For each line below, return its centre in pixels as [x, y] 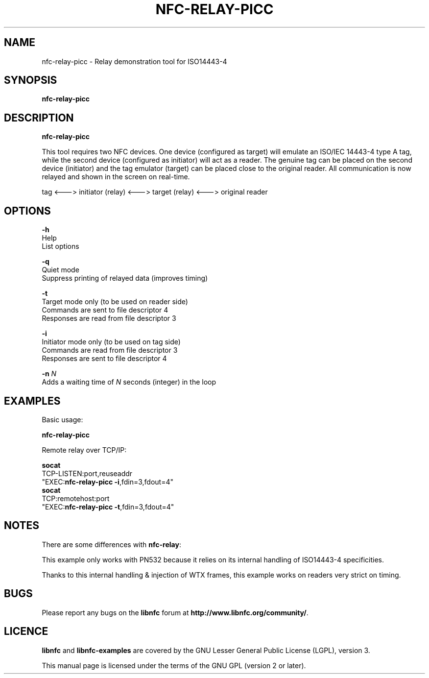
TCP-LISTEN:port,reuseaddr [87, 473]
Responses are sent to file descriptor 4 [104, 359]
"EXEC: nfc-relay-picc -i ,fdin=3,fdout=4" [107, 482]
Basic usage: [62, 419]
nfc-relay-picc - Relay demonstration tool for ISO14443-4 [134, 61]
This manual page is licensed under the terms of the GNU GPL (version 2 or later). [174, 665]
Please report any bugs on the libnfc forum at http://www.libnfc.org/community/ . [175, 612]
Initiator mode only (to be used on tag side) [111, 342]
